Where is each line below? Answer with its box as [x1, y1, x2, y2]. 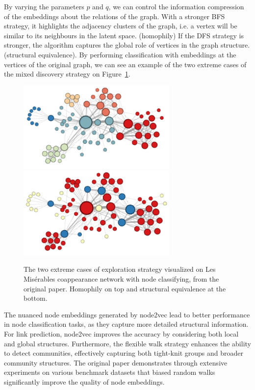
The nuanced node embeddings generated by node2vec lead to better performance [4, 309, 250, 319]
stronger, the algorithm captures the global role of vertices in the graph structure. [4, 40, 250, 50]
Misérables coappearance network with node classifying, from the [24, 273, 219, 284]
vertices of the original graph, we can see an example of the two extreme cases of [4, 59, 247, 69]
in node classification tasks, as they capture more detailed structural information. [4, 319, 249, 329]
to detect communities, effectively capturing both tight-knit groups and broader [4, 348, 243, 358]
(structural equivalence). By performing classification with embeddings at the [4, 49, 236, 59]
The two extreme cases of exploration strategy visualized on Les [24, 264, 216, 274]
